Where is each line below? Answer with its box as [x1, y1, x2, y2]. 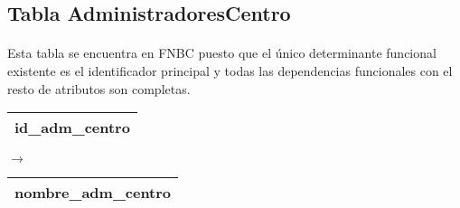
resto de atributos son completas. [7, 79, 191, 98]
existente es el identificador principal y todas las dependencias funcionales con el [7, 61, 453, 80]
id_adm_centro [14, 117, 130, 138]
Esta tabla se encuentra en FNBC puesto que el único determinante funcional [7, 43, 437, 62]
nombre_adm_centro [14, 182, 172, 203]
